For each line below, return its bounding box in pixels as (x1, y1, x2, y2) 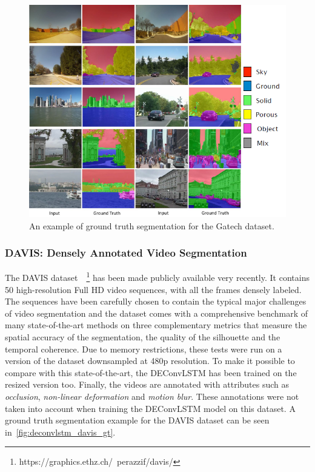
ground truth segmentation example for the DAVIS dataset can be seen (5, 414, 270, 426)
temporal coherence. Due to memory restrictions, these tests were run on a (5, 342, 282, 355)
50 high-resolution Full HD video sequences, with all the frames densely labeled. (5, 283, 302, 295)
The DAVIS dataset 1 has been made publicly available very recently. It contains (5, 269, 310, 283)
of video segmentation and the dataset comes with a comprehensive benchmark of (5, 306, 308, 319)
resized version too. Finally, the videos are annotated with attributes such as (5, 378, 290, 391)
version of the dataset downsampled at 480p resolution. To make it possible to (5, 354, 295, 367)
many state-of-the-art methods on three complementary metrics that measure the (5, 319, 307, 331)
